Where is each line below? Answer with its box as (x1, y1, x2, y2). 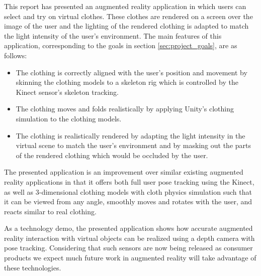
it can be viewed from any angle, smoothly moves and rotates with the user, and (4, 196, 252, 207)
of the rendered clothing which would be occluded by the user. (16, 150, 208, 160)
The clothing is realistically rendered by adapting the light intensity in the (16, 130, 245, 141)
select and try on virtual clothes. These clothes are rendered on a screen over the (4, 11, 253, 21)
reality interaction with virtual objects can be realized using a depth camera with (4, 232, 255, 243)
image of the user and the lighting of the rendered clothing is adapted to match (4, 21, 249, 31)
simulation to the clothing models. (16, 113, 122, 123)
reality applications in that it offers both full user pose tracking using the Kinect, (4, 176, 254, 187)
